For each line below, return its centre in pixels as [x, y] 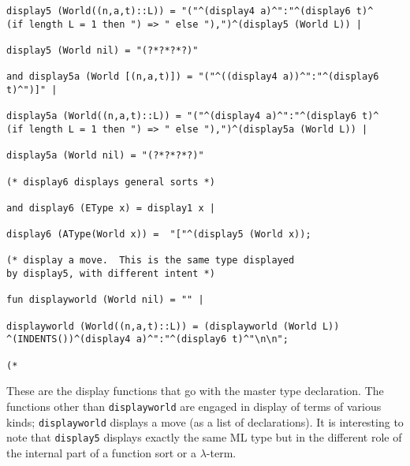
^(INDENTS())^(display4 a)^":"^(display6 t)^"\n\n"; [147, 339]
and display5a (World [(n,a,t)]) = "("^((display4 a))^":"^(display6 [193, 77]
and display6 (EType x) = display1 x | [111, 208]
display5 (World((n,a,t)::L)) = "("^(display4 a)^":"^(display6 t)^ [190, 11]
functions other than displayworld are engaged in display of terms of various [194, 406]
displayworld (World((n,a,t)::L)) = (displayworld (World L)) [173, 326]
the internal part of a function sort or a [101, 452]
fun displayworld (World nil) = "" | [105, 300]
